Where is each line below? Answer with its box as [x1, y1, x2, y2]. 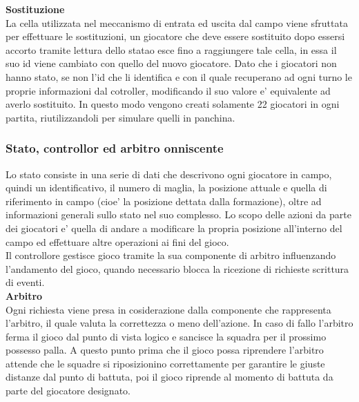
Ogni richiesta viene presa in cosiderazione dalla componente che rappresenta [6, 302, 331, 316]
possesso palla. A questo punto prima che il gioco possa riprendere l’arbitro [6, 343, 324, 357]
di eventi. [6, 275, 45, 289]
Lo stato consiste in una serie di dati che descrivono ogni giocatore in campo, [6, 166, 332, 181]
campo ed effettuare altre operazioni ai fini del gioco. [6, 234, 229, 249]
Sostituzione [6, 2, 65, 16]
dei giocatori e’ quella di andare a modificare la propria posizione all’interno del [6, 220, 342, 235]
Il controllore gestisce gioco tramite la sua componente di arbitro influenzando [6, 248, 336, 262]
